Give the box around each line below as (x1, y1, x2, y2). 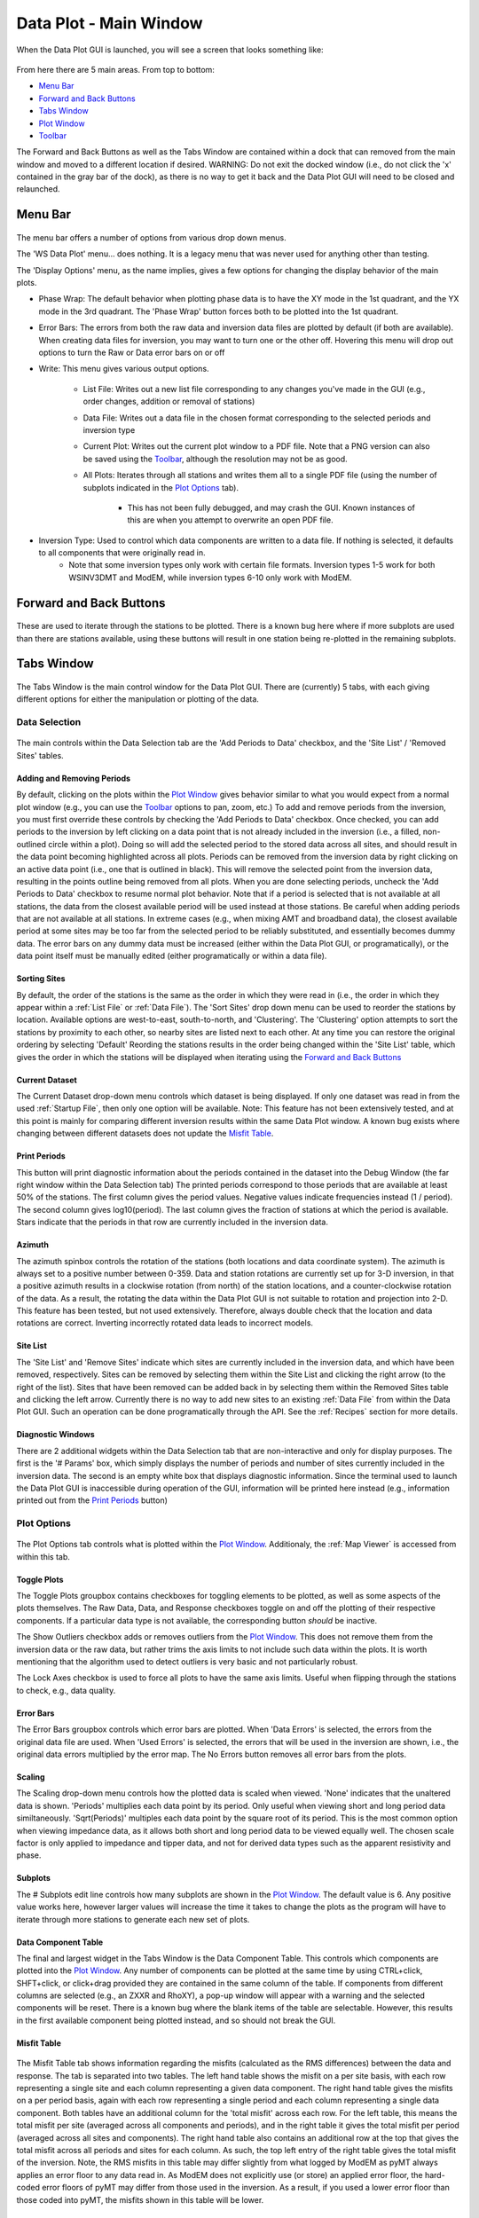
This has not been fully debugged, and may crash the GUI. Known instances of (127, 502, 416, 513)
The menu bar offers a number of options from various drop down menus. (16, 232, 287, 243)
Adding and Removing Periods (16, 773, 131, 783)
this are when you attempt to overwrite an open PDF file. (127, 515, 334, 525)
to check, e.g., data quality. (16, 1685, 116, 1695)
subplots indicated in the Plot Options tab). (82, 482, 239, 492)
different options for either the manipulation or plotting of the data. (16, 694, 259, 704)
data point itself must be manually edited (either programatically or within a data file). (16, 950, 327, 962)
